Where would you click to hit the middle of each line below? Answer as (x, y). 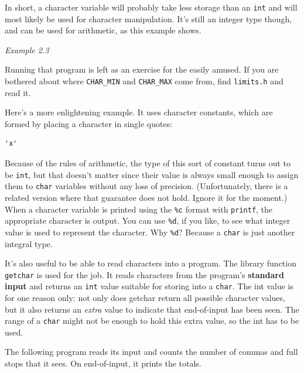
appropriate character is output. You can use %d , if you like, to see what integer (148, 220)
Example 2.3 (27, 49)
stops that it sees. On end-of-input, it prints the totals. (103, 363)
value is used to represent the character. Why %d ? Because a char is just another (150, 232)
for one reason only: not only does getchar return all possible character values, (145, 298)
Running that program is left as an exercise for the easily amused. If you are (142, 69)
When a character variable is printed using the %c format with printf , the (139, 209)
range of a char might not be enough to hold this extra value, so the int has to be (152, 321)
